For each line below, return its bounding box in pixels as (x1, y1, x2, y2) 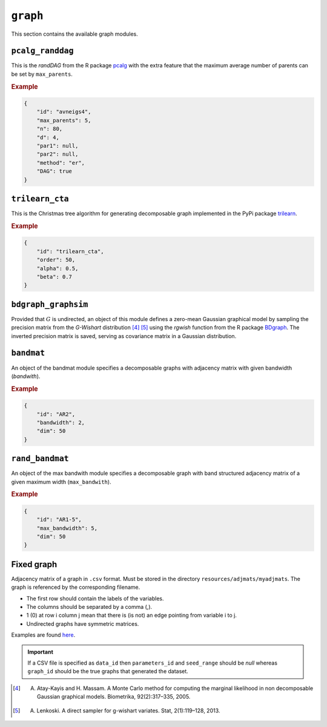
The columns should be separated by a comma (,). (26, 603, 153, 611)
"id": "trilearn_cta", (36, 248, 104, 254)
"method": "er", (36, 159, 85, 166)
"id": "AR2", (36, 411, 76, 417)
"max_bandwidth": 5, (36, 525, 98, 531)
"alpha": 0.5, (36, 265, 79, 272)
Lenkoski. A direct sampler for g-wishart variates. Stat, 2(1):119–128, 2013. (36, 706, 220, 714)
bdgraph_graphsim (11, 299, 88, 309)
